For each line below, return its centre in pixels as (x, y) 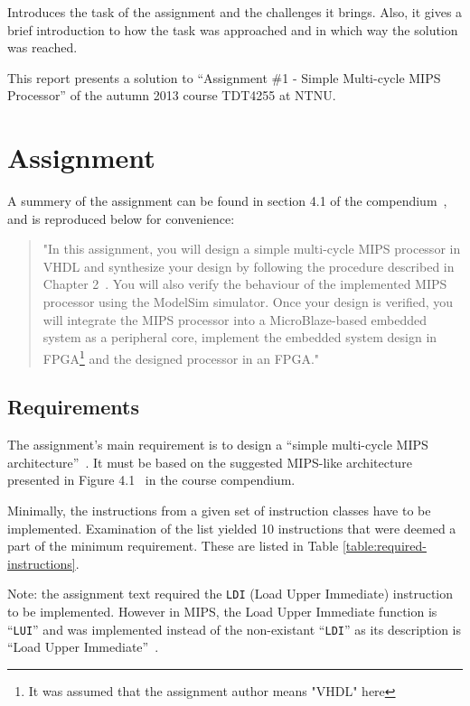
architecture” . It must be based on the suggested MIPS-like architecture (210, 462)
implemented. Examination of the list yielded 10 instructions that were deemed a (232, 528)
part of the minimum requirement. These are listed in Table (173, 546)
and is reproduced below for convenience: (121, 218)
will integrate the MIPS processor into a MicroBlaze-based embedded (235, 319)
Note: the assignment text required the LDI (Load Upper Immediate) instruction (230, 594)
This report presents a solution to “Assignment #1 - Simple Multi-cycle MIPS (224, 77)
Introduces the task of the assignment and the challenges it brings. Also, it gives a (235, 12)
